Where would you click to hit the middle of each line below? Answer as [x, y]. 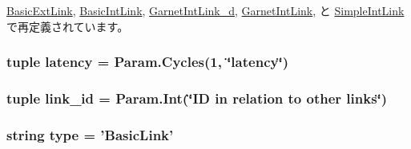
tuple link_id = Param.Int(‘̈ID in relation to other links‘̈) [197, 98]
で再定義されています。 [68, 26]
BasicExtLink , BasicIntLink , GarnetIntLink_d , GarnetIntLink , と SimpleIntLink [205, 10]
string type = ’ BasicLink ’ [90, 134]
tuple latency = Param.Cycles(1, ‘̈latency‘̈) [147, 62]
